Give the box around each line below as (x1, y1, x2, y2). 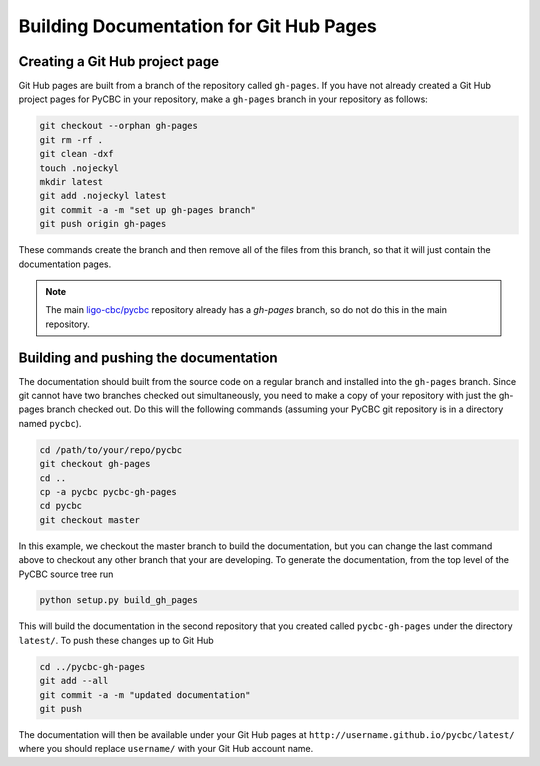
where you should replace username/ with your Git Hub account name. (18, 743, 314, 755)
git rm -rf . (39, 134, 104, 145)
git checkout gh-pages (39, 458, 151, 470)
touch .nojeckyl (39, 162, 120, 174)
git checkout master (39, 514, 140, 525)
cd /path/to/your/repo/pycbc (39, 444, 183, 455)
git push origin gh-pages (39, 218, 167, 230)
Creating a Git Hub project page (18, 53, 220, 70)
